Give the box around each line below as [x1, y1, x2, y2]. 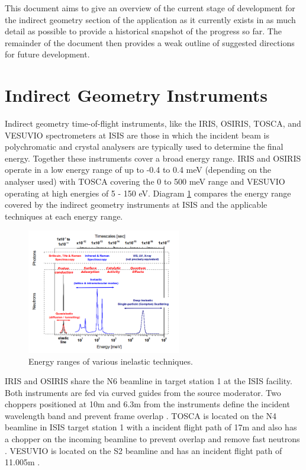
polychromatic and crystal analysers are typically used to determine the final [5, 140, 284, 153]
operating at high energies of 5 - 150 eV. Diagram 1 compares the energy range [5, 186, 291, 199]
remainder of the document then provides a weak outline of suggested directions [5, 36, 295, 49]
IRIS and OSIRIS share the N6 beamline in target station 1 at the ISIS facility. [5, 375, 292, 387]
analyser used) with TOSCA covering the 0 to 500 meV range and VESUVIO [5, 175, 285, 188]
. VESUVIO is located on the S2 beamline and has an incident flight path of [5, 444, 282, 456]
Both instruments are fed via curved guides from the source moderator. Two [5, 386, 281, 398]
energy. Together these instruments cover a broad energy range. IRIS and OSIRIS [5, 152, 301, 164]
